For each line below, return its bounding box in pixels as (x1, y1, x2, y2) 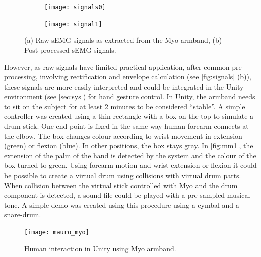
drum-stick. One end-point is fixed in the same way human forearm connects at (4, 121, 249, 131)
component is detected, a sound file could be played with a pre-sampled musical (4, 190, 250, 200)
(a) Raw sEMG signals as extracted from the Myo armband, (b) (24, 35, 222, 45)
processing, (4, 71, 38, 82)
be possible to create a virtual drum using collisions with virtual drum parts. (4, 170, 241, 181)
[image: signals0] (44, 4, 106, 11)
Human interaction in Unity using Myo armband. (24, 243, 176, 253)
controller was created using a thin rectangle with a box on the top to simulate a (4, 111, 254, 121)
